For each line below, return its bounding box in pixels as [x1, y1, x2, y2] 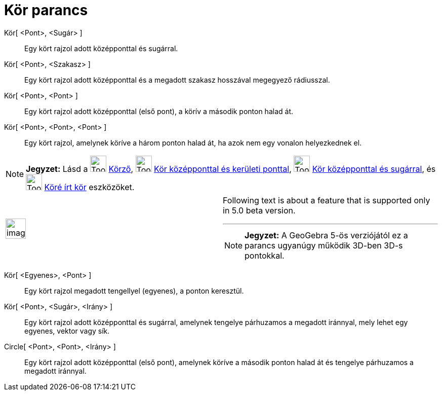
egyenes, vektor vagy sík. [24, 326, 110, 335]
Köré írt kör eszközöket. [44, 182, 135, 192]
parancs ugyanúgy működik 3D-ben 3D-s [245, 240, 403, 250]
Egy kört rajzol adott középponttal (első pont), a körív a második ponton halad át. [24, 106, 293, 116]
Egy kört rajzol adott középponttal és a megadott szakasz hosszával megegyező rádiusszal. [24, 75, 330, 84]
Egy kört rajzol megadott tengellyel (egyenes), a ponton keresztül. [24, 286, 244, 295]
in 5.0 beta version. [223, 205, 296, 216]
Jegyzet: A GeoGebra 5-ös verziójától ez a [245, 230, 408, 240]
